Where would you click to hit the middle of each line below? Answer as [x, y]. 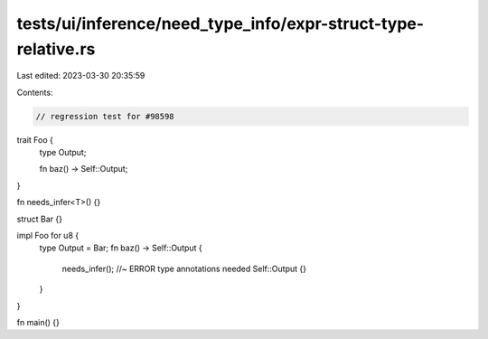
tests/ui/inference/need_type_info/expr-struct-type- [221, 24]
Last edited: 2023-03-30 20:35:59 [81, 76]
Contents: [35, 92]
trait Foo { [35, 139]
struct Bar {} [40, 219]
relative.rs [56, 49]
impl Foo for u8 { [48, 236]
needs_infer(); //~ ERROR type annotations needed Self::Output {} [184, 268]
